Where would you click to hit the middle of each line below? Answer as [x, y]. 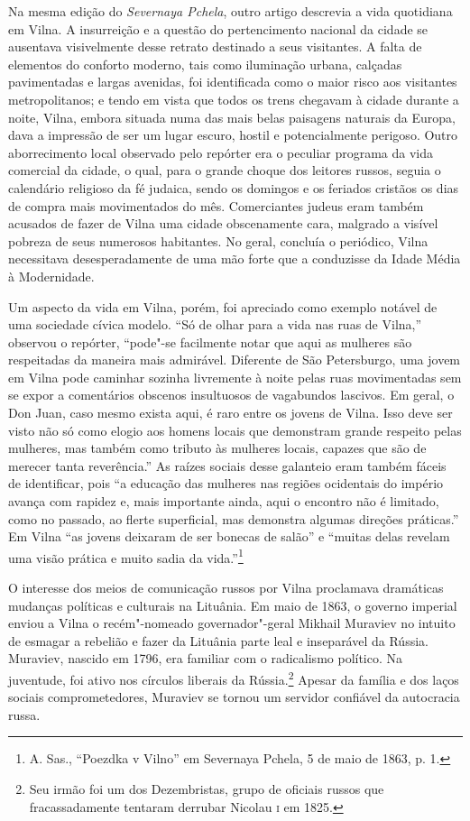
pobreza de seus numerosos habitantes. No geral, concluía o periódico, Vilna [218, 240]
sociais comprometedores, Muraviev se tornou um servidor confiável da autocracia [234, 697]
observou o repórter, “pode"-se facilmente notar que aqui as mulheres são [210, 341]
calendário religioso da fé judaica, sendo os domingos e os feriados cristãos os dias [234, 187]
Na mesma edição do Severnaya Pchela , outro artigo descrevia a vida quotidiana [230, 11]
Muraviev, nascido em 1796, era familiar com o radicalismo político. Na [206, 658]
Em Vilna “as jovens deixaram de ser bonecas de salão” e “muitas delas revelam [229, 536]
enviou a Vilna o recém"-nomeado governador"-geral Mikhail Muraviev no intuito [232, 623]
